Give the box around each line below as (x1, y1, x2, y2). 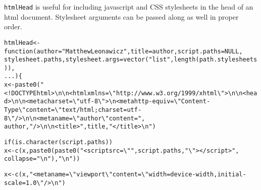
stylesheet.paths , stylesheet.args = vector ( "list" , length (4, 56, 196, 64)
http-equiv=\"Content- (134, 98, 211, 105)
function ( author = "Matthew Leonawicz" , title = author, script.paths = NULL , (4, 47, 243, 55)
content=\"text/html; (25, 106, 98, 114)
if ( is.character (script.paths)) (4, 139, 113, 146)
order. (4, 21, 22, 32)
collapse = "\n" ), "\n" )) (4, 155, 80, 163)
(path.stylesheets (195, 56, 257, 64)
